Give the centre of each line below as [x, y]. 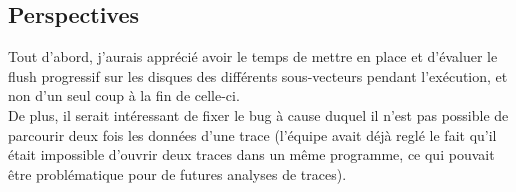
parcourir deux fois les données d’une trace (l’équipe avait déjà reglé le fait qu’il [252, 134]
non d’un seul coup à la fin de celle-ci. [124, 95]
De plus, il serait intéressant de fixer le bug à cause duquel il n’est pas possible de [258, 114]
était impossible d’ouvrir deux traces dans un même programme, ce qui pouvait [251, 154]
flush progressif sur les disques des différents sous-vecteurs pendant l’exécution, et [258, 75]
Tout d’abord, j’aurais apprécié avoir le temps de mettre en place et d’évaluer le [253, 56]
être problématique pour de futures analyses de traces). [177, 173]
